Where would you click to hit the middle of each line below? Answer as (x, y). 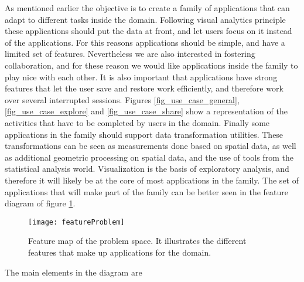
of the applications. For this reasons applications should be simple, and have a (145, 42)
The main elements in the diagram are (74, 272)
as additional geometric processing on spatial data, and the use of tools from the (149, 157)
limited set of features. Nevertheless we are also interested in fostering (130, 54)
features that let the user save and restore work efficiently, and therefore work (144, 88)
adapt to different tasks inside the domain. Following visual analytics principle (145, 19)
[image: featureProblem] (76, 222)
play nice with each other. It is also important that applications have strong (141, 77)
